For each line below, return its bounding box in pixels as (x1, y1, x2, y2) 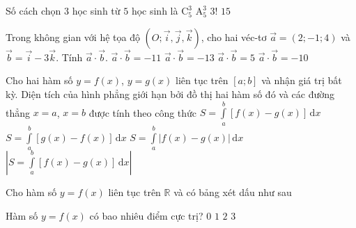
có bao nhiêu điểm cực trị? (89, 208, 203, 222)
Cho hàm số (6, 184, 57, 199)
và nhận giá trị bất (261, 73, 342, 88)
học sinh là (131, 3, 178, 17)
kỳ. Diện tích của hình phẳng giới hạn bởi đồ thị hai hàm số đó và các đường (6, 87, 335, 101)
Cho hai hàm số (6, 73, 73, 88)
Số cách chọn (6, 3, 61, 17)
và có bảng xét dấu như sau (173, 184, 292, 199)
